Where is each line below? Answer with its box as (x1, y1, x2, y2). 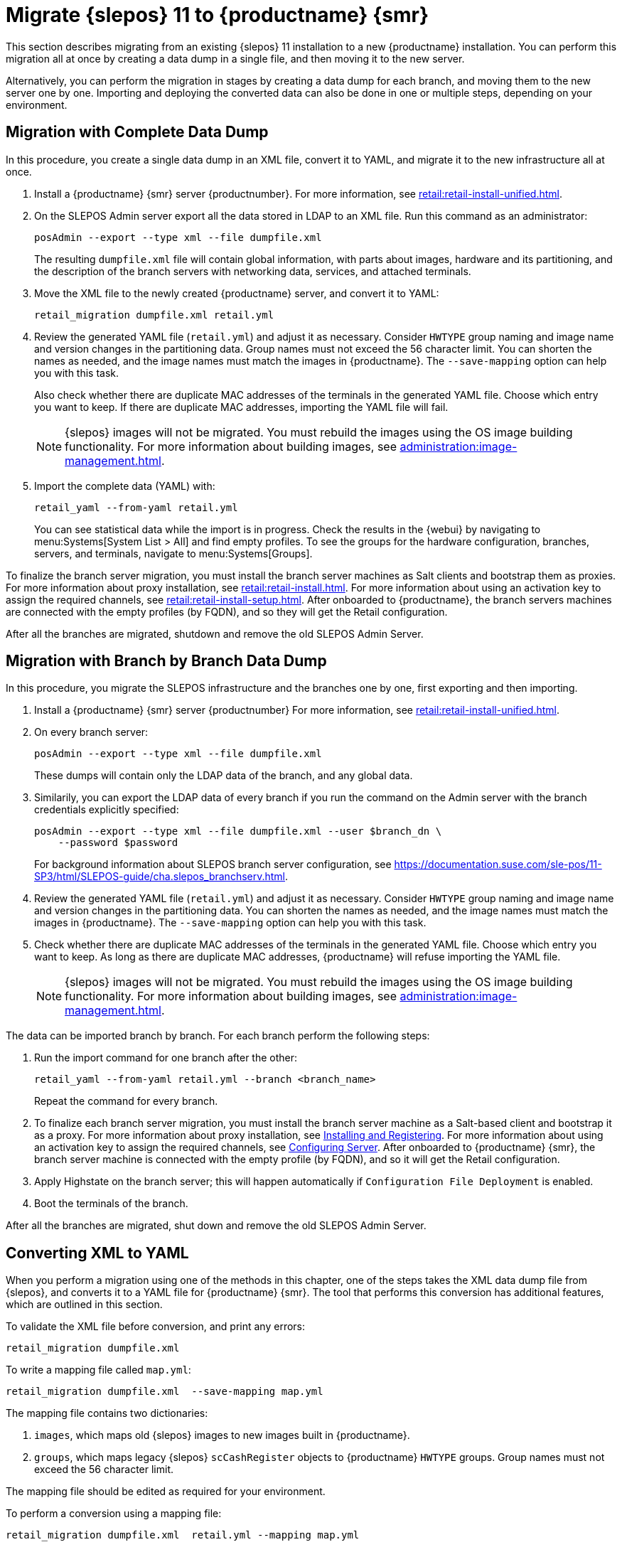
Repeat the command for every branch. (34, 1095, 218, 1108)
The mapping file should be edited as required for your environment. (6, 1485, 326, 1498)
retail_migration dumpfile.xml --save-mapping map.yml (6, 1386, 323, 1398)
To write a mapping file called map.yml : (6, 1364, 191, 1376)
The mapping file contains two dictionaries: (6, 1407, 208, 1420)
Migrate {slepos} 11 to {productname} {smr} (6, 3, 429, 27)
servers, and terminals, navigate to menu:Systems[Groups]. (34, 547, 313, 560)
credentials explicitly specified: (34, 803, 179, 816)
